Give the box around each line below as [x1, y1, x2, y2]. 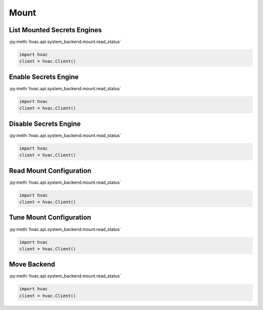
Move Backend [9, 260, 56, 269]
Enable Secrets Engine [9, 73, 79, 81]
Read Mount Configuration [9, 166, 92, 175]
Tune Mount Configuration [9, 213, 92, 222]
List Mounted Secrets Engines [9, 26, 102, 34]
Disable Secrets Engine [9, 119, 81, 128]
